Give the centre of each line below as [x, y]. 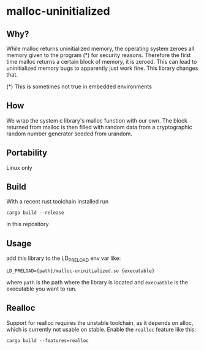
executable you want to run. [42, 289]
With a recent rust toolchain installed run [58, 202]
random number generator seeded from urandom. [70, 134]
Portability [27, 153]
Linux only [19, 167]
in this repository [28, 224]
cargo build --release [35, 213]
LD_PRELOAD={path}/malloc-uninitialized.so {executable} [81, 271]
